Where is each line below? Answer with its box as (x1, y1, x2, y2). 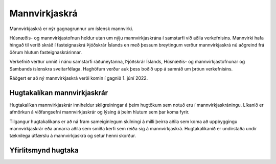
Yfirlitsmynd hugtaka (9, 146, 79, 155)
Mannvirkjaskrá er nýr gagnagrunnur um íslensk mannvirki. (9, 26, 133, 32)
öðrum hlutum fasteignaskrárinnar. (9, 49, 82, 55)
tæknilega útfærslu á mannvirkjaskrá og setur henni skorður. (9, 133, 136, 139)
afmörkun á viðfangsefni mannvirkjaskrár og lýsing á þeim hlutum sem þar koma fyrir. (9, 109, 190, 115)
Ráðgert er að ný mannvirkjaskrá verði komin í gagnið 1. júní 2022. (9, 75, 148, 81)
